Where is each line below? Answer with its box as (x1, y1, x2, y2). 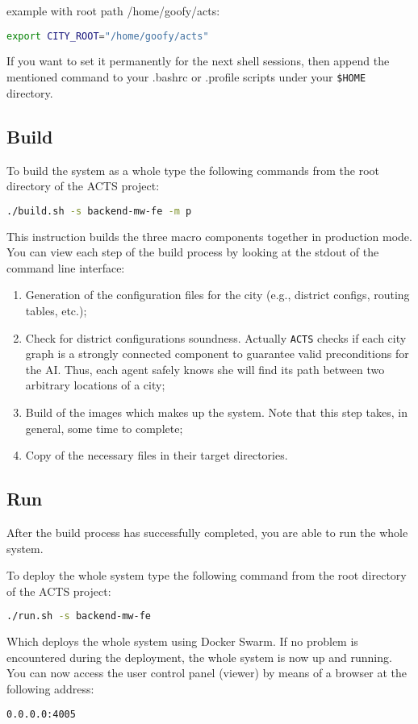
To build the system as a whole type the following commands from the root (6, 161, 379, 178)
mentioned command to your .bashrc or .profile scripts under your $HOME (6, 69, 366, 85)
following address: (6, 680, 94, 697)
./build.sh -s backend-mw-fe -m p (6, 205, 192, 217)
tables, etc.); (25, 302, 87, 318)
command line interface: (6, 259, 125, 276)
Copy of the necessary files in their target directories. (25, 447, 288, 464)
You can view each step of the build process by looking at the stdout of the (6, 243, 379, 260)
